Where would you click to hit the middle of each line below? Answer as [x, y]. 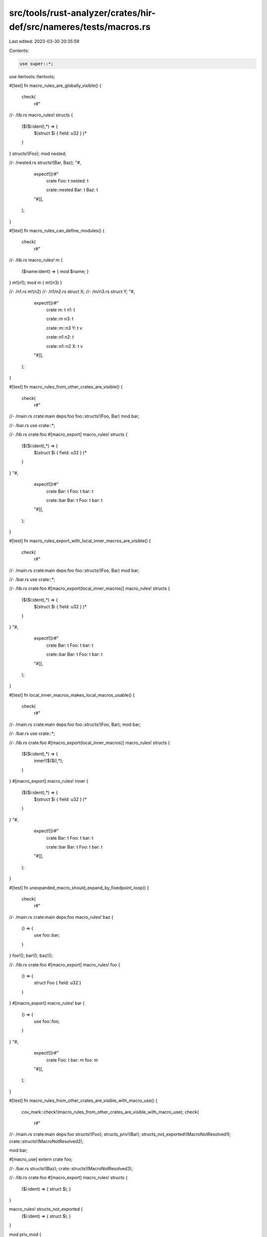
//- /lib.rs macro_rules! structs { [41, 115]
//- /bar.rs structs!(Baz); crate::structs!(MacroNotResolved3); [71, 1168]
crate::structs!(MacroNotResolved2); [46, 1141]
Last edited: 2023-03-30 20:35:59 [44, 42]
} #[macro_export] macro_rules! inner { [49, 781]
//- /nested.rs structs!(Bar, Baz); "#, [45, 163]
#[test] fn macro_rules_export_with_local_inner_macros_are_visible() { [80, 541]
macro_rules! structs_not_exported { [46, 1209]
